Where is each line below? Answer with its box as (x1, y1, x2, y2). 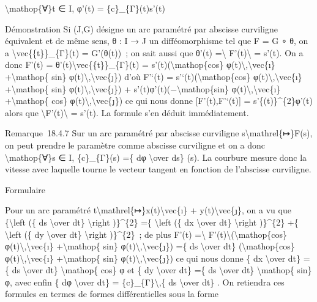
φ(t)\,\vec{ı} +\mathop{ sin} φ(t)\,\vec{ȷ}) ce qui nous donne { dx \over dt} (5, 251, 301, 264)
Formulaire (5, 183, 46, 196)
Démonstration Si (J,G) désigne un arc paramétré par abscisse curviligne (5, 22, 278, 35)
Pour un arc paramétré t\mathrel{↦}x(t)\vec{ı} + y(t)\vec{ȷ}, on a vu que (5, 204, 291, 216)
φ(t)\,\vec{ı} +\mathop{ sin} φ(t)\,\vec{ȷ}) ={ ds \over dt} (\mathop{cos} (5, 240, 295, 252)
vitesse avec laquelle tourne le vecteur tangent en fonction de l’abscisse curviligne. (5, 163, 311, 175)
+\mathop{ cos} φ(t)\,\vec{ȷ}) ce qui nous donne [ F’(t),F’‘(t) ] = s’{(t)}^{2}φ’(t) (5, 94, 313, 107)
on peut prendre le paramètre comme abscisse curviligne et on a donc (5, 138, 266, 151)
